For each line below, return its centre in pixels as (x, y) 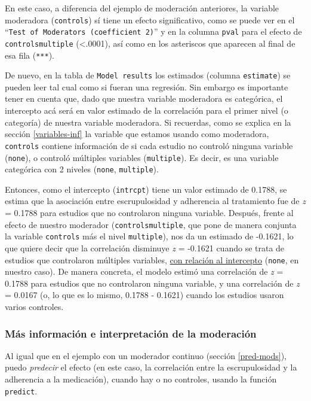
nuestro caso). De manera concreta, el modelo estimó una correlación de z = (144, 271)
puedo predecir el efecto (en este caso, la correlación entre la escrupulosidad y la (151, 367)
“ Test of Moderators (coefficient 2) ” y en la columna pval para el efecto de (153, 31)
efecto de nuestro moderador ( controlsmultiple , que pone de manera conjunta (151, 224)
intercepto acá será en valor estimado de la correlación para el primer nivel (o (147, 110)
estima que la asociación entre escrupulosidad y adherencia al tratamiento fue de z (155, 201)
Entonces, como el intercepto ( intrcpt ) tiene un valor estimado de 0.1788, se (146, 189)
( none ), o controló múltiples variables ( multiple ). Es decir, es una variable (142, 157)
